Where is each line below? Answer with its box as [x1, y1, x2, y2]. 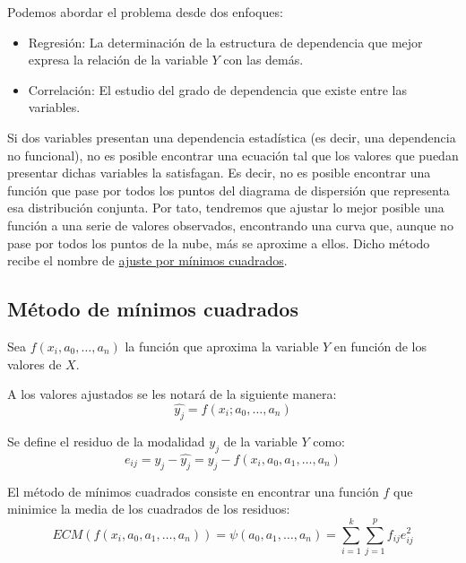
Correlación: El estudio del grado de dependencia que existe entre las [28, 80, 407, 99]
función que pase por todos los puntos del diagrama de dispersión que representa [7, 180, 450, 199]
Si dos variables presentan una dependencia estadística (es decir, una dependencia [7, 127, 456, 146]
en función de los [333, 336, 427, 355]
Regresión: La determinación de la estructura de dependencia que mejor [28, 32, 423, 51]
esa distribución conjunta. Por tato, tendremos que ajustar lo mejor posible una [7, 198, 444, 217]
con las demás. [223, 50, 304, 69]
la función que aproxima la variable [125, 336, 319, 355]
